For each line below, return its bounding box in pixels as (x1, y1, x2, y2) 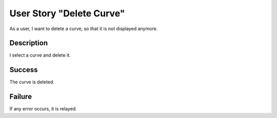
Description (9, 39, 48, 48)
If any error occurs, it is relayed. (9, 106, 77, 112)
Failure (9, 92, 32, 101)
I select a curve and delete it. (9, 52, 71, 58)
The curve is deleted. (9, 79, 55, 85)
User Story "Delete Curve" (9, 8, 125, 19)
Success (9, 65, 38, 74)
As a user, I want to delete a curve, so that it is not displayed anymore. (9, 26, 158, 32)
